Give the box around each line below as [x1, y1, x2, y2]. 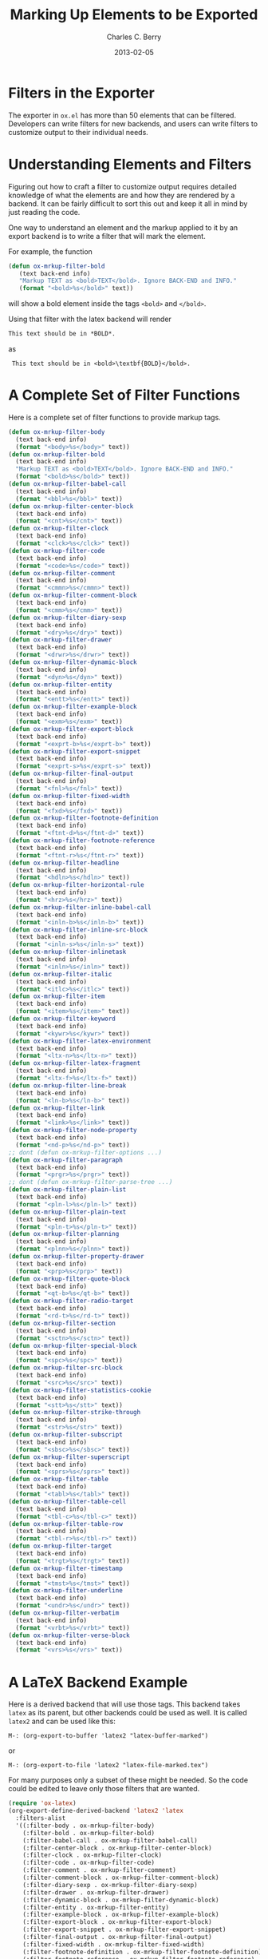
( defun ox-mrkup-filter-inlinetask [8, 948, 127, 956]
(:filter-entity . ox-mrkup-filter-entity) [22, 1903, 170, 1911]
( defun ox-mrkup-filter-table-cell [8, 1497, 127, 1505]
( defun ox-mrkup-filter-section [8, 1319, 116, 1327]
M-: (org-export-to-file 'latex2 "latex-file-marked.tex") [8, 1762, 209, 1770]
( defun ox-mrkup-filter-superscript [8, 1452, 130, 1461]
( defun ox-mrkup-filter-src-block [8, 1364, 124, 1372]
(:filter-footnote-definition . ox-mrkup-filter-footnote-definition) [22, 1948, 262, 1956]
